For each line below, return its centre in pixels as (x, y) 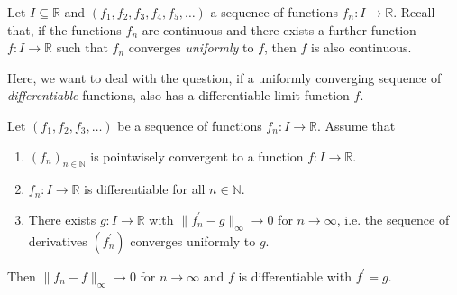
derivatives (58, 240)
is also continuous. (361, 47)
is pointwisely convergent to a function (197, 156)
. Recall (414, 12)
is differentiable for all (145, 189)
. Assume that (356, 125)
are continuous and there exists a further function (279, 29)
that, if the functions (64, 29)
